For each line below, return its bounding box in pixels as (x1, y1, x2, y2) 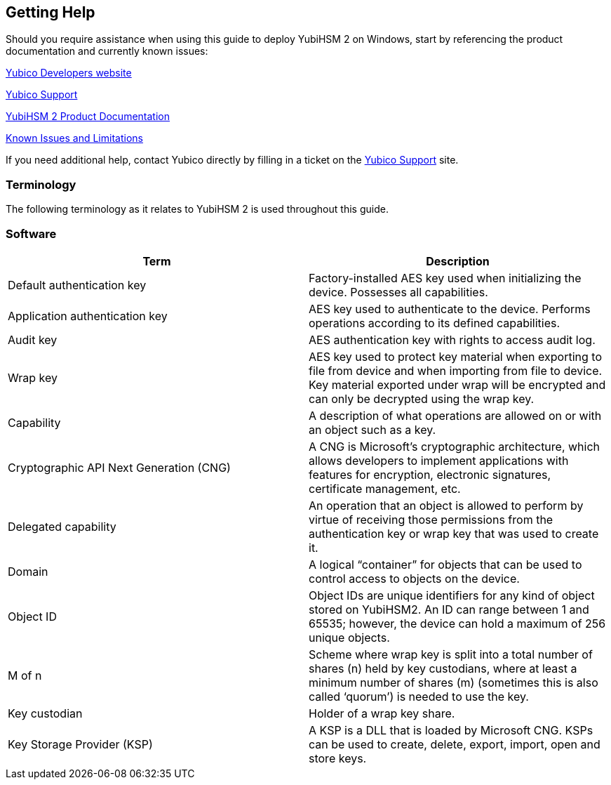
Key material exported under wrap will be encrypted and (309, 377, 606, 392)
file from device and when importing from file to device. (309, 363, 603, 378)
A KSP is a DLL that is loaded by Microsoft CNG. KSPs (309, 723, 593, 737)
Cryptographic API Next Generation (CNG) (8, 460, 231, 475)
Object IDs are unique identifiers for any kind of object (309, 588, 595, 602)
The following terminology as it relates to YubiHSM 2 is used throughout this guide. (6, 203, 389, 216)
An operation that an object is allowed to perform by (309, 498, 584, 513)
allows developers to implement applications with (309, 453, 569, 468)
